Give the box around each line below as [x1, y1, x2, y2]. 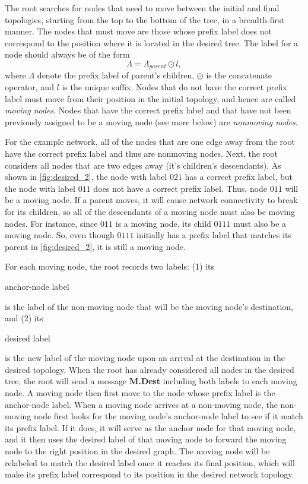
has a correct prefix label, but [185, 170, 293, 183]
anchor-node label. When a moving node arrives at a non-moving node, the [5, 398, 278, 410]
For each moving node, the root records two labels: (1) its [5, 260, 214, 273]
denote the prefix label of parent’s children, [37, 69, 195, 81]
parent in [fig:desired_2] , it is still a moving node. [5, 240, 186, 252]
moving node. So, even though [5, 229, 115, 241]
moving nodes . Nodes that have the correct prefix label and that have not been [5, 104, 291, 116]
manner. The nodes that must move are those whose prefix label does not [5, 25, 272, 37]
